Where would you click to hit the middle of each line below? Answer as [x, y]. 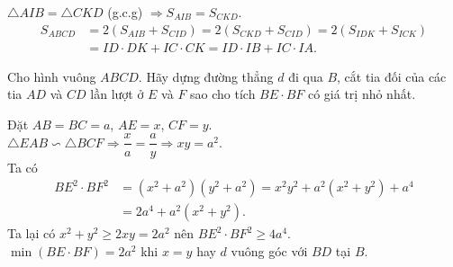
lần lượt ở [117, 94]
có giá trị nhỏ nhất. [362, 94]
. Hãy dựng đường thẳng [206, 76]
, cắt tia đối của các [392, 76]
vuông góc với [269, 250]
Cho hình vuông [52, 76]
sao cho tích [223, 94]
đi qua [306, 76]
